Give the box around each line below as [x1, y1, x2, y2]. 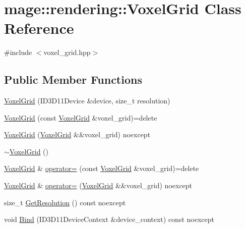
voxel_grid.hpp [43, 47, 91, 58]
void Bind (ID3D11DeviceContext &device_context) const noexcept [4, 214, 214, 224]
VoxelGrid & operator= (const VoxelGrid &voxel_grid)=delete [4, 163, 199, 174]
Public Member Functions [4, 72, 142, 87]
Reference [4, 18, 74, 38]
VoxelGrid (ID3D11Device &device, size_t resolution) [4, 95, 170, 106]
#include [4, 47, 32, 58]
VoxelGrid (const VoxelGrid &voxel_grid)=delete [4, 112, 157, 123]
